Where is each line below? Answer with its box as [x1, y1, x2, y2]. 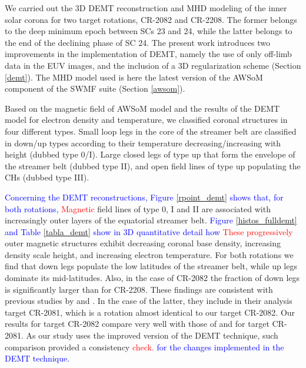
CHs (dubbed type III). [5, 171, 89, 183]
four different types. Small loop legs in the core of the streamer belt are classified [5, 125, 297, 137]
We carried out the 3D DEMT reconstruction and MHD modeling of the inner [5, 2, 287, 14]
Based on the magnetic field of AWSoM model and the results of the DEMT [5, 102, 280, 114]
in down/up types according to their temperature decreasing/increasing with [5, 136, 281, 149]
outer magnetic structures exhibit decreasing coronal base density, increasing [5, 237, 281, 249]
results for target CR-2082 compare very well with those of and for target [5, 317, 270, 330]
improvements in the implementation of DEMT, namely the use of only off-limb [5, 48, 292, 60]
